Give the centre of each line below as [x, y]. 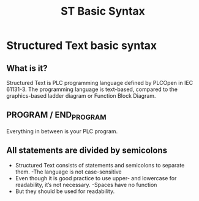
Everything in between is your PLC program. [62, 131]
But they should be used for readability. [65, 191]
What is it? [27, 68]
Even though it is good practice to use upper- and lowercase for [96, 178]
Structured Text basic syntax [82, 46]
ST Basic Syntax [103, 11]
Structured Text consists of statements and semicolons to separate [100, 165]
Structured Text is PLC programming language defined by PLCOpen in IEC [100, 83]
